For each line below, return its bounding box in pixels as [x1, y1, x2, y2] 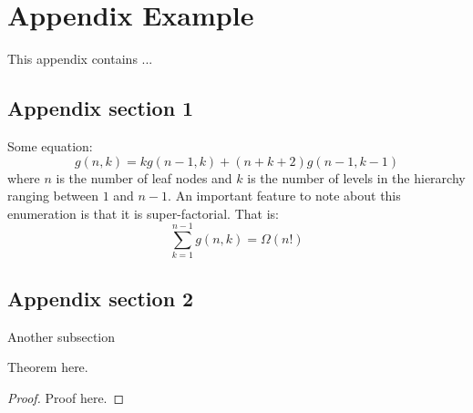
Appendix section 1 [7, 94, 194, 122]
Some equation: [7, 136, 93, 155]
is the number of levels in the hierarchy [247, 168, 466, 187]
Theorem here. [7, 357, 88, 377]
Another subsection [7, 326, 116, 346]
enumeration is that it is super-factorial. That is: [7, 203, 279, 222]
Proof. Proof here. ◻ [7, 387, 125, 407]
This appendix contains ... [7, 49, 153, 68]
